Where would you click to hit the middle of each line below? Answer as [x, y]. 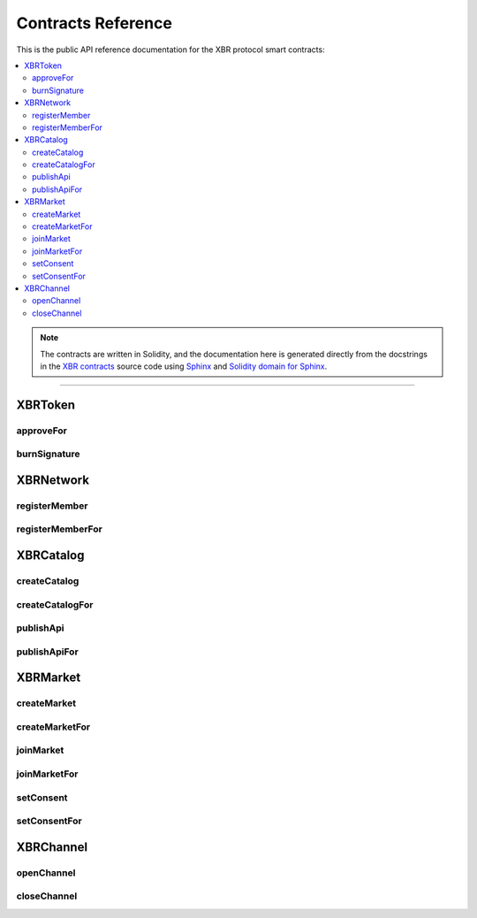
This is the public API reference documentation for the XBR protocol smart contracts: [171, 50]
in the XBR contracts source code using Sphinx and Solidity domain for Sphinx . [184, 366]
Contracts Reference [94, 23]
